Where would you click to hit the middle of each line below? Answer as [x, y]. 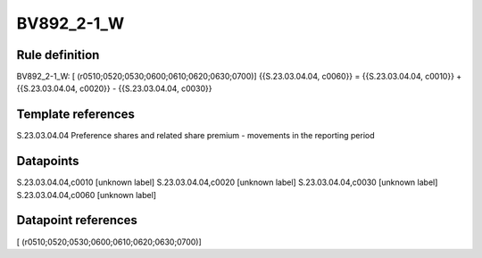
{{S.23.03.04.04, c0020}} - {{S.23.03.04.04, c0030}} [114, 88]
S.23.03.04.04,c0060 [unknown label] [86, 195]
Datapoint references [77, 220]
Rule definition [58, 55]
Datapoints [48, 161]
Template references [76, 115]
